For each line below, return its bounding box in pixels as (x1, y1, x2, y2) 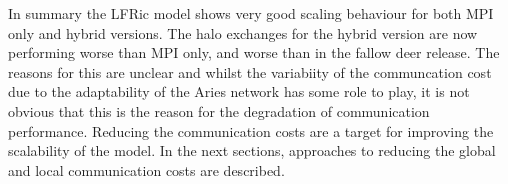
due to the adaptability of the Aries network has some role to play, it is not (8, 81, 470, 102)
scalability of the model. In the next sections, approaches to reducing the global (8, 140, 496, 161)
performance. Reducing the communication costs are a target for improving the (8, 120, 494, 141)
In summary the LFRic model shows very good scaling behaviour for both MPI (8, 3, 494, 23)
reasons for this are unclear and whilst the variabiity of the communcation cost (8, 61, 492, 82)
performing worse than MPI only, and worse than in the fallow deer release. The (8, 42, 500, 63)
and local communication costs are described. (8, 159, 285, 180)
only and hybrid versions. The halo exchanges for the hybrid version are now (8, 22, 478, 43)
